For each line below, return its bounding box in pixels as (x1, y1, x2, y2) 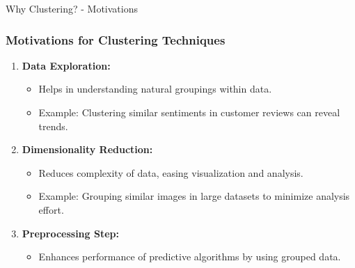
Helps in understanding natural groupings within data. (38, 81, 272, 96)
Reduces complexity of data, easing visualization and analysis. (38, 165, 303, 180)
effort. (38, 202, 64, 216)
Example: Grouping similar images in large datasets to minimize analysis (38, 189, 350, 203)
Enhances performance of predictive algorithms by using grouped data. (38, 249, 341, 264)
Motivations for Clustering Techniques (6, 31, 226, 48)
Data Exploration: (22, 58, 111, 72)
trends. (38, 118, 68, 133)
